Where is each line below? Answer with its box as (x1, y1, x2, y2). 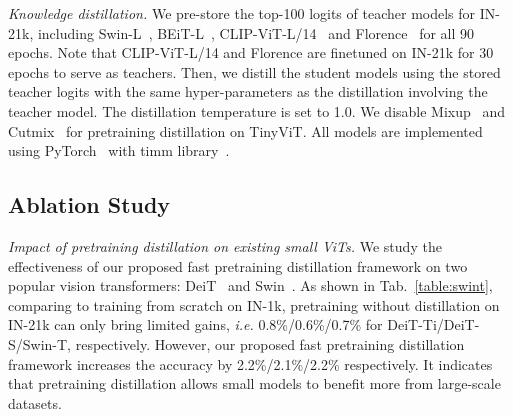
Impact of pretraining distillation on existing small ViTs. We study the (8, 235, 442, 256)
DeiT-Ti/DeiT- (387, 314, 480, 335)
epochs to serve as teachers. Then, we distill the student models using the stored (8, 61, 501, 82)
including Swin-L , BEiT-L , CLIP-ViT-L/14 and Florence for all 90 (37, 22, 475, 43)
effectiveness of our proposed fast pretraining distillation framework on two (8, 255, 468, 276)
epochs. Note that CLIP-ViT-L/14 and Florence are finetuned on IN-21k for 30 (8, 42, 494, 63)
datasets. (8, 392, 62, 413)
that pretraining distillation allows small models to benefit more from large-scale (8, 373, 501, 394)
